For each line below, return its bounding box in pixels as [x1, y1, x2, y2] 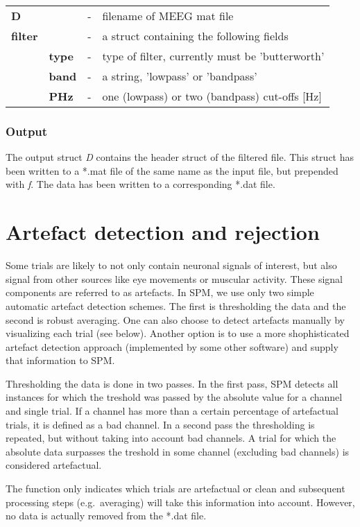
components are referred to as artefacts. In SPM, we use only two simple [6, 285, 314, 300]
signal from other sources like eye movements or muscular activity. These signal [6, 271, 343, 286]
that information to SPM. [6, 353, 115, 368]
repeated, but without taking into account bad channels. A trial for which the [6, 431, 336, 445]
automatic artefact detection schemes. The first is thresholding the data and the [6, 298, 346, 313]
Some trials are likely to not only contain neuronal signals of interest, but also [6, 258, 337, 273]
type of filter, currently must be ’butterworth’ [102, 48, 325, 64]
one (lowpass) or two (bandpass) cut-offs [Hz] [102, 88, 322, 104]
